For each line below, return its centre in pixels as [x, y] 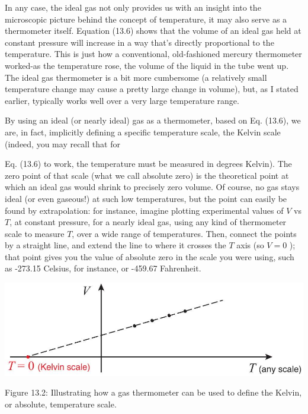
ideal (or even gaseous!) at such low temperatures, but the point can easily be [146, 198]
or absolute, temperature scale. [61, 404]
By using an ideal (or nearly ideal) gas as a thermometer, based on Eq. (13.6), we [153, 120]
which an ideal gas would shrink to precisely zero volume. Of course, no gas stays [152, 187]
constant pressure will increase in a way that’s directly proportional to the [139, 42]
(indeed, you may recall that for [62, 143]
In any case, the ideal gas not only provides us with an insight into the [133, 7]
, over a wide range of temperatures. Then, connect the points [184, 233]
